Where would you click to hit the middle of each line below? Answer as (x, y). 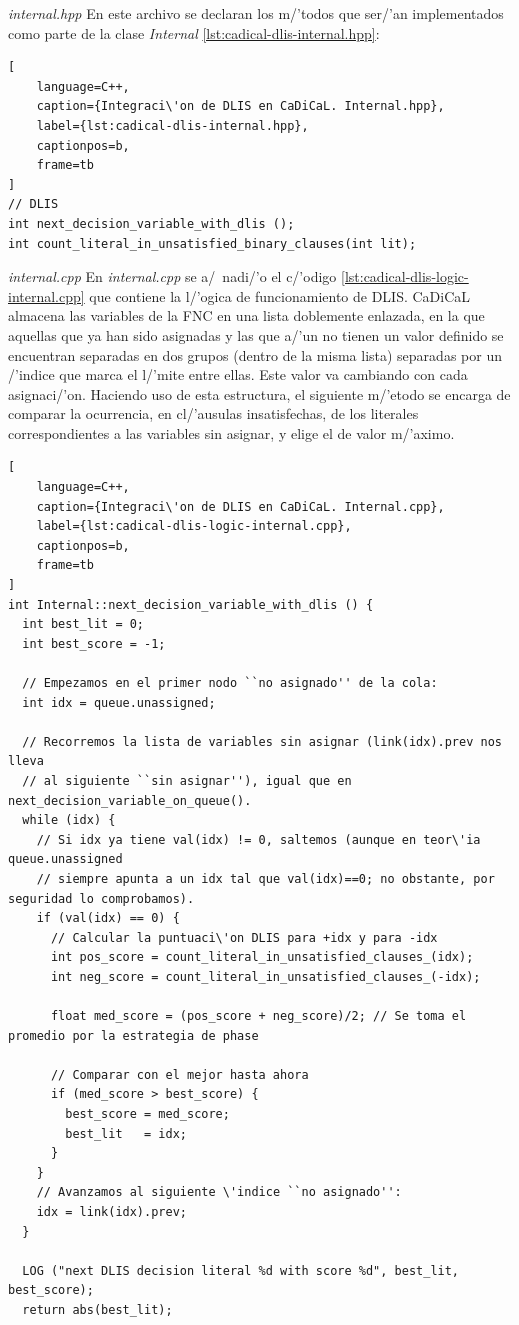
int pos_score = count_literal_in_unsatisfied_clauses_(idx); (262, 957)
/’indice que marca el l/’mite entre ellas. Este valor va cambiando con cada (238, 374)
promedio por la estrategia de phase (133, 1035)
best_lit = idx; (126, 1133)
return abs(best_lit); (97, 1310)
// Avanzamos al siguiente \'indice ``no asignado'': (219, 1192)
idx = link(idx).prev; (111, 1212)
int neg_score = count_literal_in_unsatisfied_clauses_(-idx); (265, 976)
